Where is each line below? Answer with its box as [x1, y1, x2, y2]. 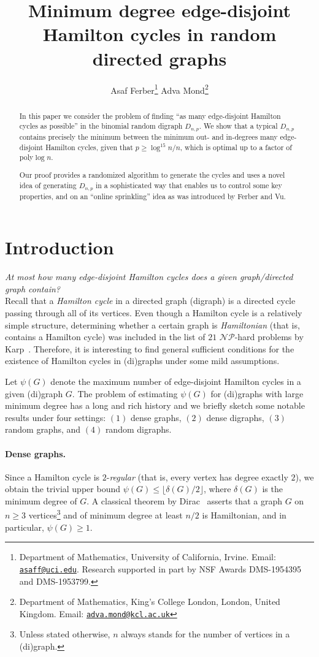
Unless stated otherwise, [19, 628, 110, 640]
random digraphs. [105, 423, 172, 436]
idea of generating [19, 180, 77, 190]
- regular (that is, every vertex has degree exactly [106, 470, 288, 483]
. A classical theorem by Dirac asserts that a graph [86, 494, 282, 507]
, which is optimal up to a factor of [180, 142, 292, 152]
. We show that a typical [199, 121, 278, 131]
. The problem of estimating [72, 387, 178, 400]
